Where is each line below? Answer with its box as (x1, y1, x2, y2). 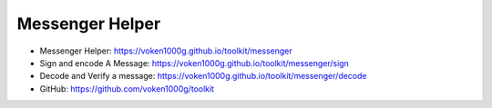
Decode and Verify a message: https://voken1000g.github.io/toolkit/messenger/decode (39, 71, 367, 82)
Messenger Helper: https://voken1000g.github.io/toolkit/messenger (39, 45, 293, 56)
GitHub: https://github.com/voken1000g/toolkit (39, 83, 214, 94)
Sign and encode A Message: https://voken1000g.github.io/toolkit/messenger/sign (39, 57, 350, 68)
